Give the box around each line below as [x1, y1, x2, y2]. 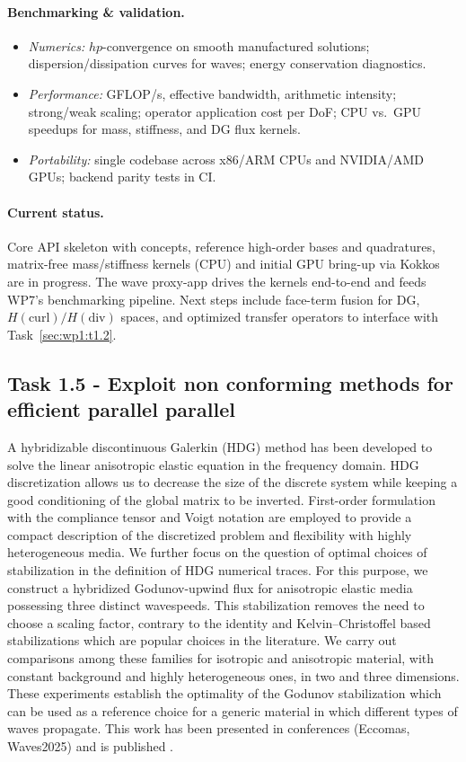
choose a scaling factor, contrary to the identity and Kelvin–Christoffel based [7, 613, 431, 632]
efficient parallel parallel [7, 395, 235, 423]
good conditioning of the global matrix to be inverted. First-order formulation [7, 490, 435, 509]
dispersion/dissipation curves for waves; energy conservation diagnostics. [28, 54, 426, 73]
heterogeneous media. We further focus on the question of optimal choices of [7, 543, 427, 562]
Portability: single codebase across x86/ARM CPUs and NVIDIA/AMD [28, 149, 424, 168]
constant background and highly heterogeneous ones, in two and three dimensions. [7, 666, 460, 685]
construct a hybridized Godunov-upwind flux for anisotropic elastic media [7, 578, 413, 597]
